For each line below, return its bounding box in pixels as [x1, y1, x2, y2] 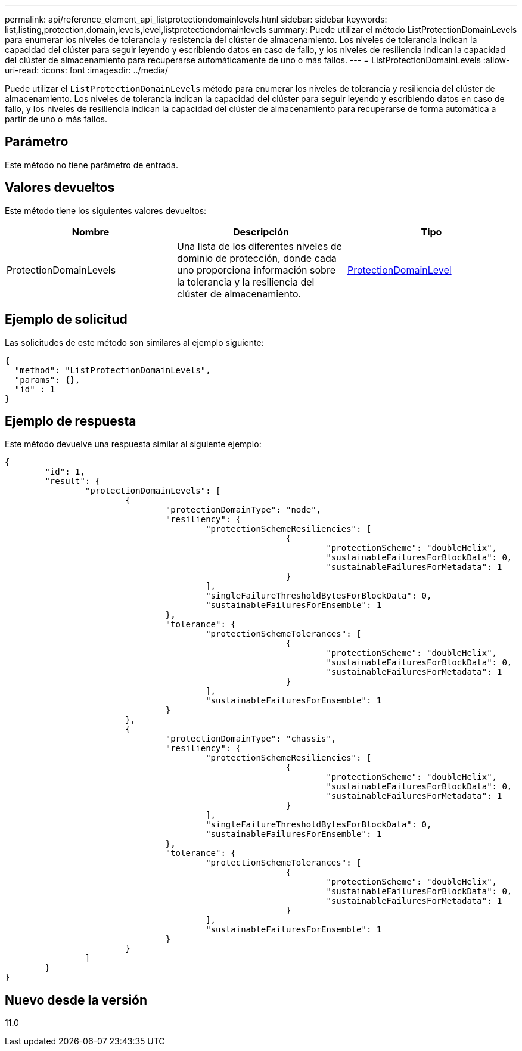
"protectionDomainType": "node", [165, 505, 322, 515]
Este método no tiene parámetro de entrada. [5, 159, 178, 170]
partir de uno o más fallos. [5, 114, 107, 124]
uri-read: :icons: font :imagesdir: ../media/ [5, 65, 168, 75]
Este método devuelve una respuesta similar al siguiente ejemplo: [5, 439, 262, 449]
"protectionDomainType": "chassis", [165, 734, 337, 744]
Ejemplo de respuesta [5, 413, 136, 429]
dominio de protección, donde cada [176, 252, 337, 264]
